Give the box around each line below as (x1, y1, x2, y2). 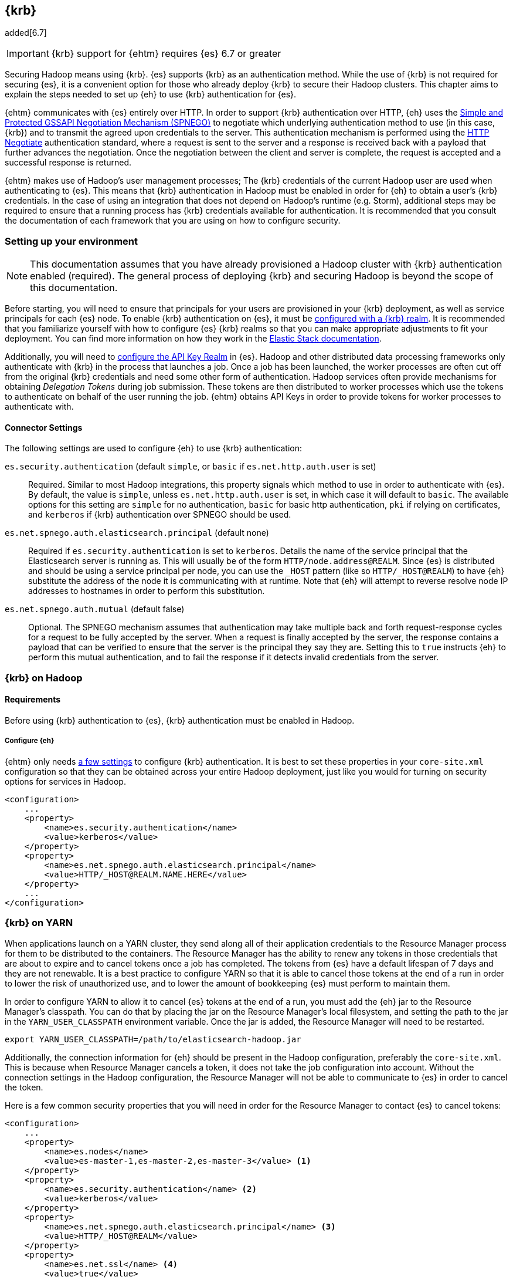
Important (6, 48, 49, 60)
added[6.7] (5, 28, 47, 38)
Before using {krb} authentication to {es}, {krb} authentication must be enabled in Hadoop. (5, 715, 355, 725)
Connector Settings (5, 422, 83, 433)
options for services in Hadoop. (5, 776, 126, 786)
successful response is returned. (5, 157, 132, 168)
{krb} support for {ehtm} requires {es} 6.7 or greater (51, 48, 281, 60)
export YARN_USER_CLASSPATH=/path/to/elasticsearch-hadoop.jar (5, 1034, 301, 1044)
